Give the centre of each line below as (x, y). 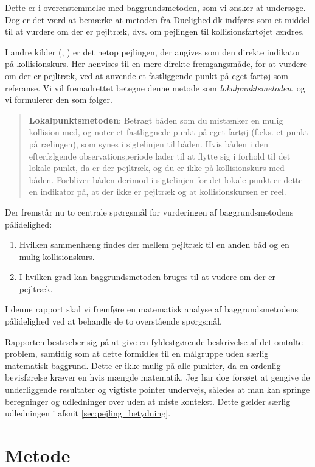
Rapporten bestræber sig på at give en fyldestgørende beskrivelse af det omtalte (154, 341)
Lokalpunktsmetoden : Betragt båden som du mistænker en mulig (156, 120)
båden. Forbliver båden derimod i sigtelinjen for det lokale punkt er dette (166, 179)
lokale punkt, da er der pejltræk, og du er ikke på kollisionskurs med (157, 168)
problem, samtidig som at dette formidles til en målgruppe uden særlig (137, 353)
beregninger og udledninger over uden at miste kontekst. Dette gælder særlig (148, 401)
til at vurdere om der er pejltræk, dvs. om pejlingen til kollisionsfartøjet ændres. (155, 31)
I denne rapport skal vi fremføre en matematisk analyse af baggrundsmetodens (152, 309)
